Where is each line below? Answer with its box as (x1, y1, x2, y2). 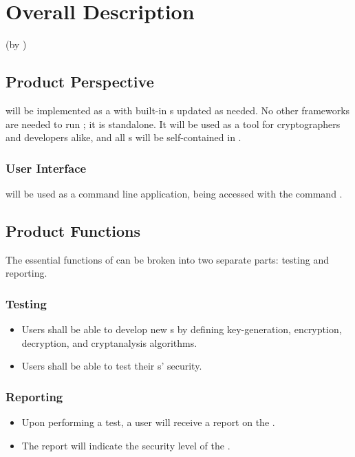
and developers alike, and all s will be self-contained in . (6, 130, 241, 145)
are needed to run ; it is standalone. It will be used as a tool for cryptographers (6, 116, 341, 131)
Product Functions (6, 220, 141, 241)
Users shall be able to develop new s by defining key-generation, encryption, (21, 322, 342, 337)
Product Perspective (6, 71, 154, 92)
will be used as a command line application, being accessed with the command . (6, 186, 343, 200)
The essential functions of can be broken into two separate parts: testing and (6, 252, 329, 266)
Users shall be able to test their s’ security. (21, 359, 202, 373)
